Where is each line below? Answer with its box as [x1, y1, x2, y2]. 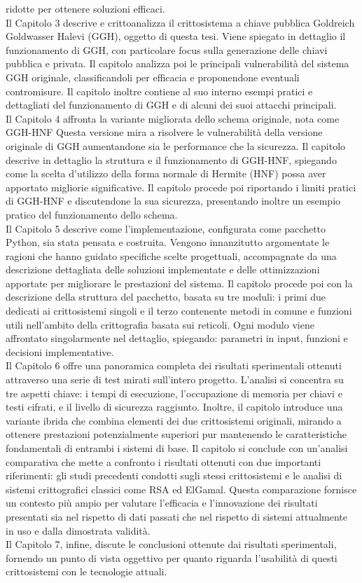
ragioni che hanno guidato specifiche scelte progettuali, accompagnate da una [6, 248, 337, 263]
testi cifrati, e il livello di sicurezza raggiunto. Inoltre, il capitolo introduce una [6, 399, 343, 414]
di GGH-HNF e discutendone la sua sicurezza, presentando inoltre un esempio [6, 193, 341, 208]
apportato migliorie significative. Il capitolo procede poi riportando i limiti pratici [6, 179, 356, 194]
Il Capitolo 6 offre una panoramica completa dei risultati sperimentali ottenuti [6, 358, 342, 373]
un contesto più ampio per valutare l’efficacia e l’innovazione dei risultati [6, 495, 318, 510]
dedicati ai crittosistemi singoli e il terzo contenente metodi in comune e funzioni [6, 303, 352, 318]
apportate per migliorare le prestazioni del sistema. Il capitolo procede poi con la [6, 275, 353, 290]
